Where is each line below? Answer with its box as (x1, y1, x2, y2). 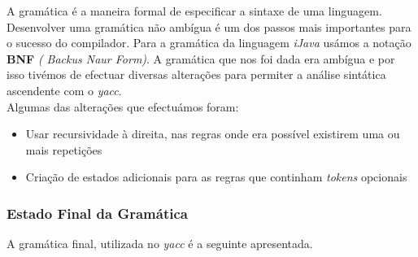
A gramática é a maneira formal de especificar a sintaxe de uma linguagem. (7, 2, 382, 19)
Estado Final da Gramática (7, 203, 188, 223)
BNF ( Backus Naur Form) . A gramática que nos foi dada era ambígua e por (7, 50, 395, 67)
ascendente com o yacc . (7, 81, 122, 98)
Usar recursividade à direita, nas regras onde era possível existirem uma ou (25, 125, 400, 142)
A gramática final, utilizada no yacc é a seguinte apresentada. (7, 235, 313, 252)
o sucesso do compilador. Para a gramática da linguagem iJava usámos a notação (7, 34, 411, 51)
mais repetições (25, 141, 102, 158)
